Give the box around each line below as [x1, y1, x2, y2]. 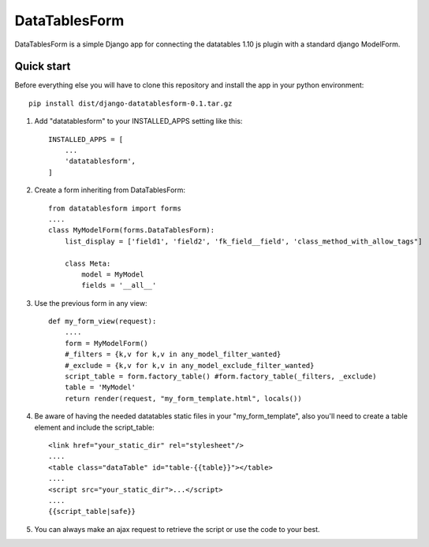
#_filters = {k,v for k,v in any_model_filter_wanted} [64, 350, 282, 359]
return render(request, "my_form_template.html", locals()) [64, 394, 303, 403]
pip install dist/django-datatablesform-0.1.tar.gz [28, 99, 233, 108]
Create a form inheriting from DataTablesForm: [34, 185, 185, 195]
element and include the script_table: [34, 422, 155, 432]
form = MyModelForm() [64, 339, 149, 348]
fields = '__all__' [81, 281, 157, 290]
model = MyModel [81, 270, 144, 279]
